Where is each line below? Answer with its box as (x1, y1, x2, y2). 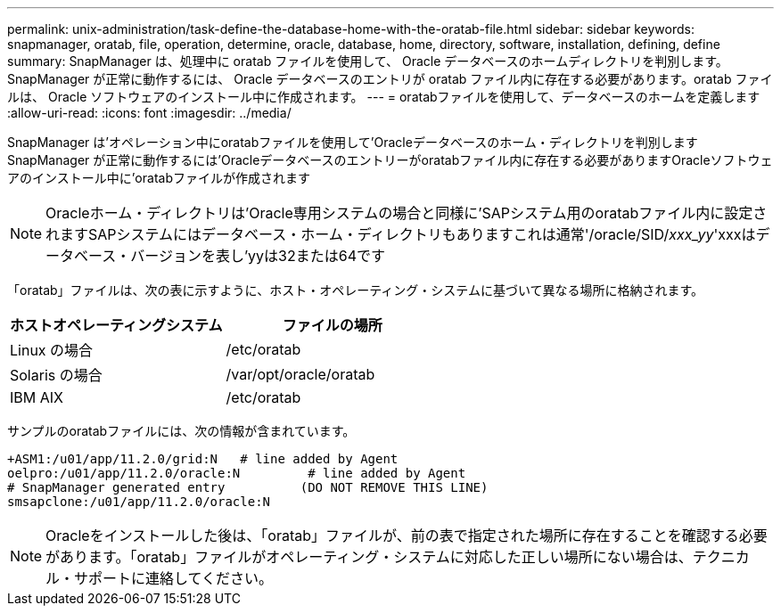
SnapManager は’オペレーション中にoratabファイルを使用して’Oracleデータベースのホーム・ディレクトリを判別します (7, 135, 698, 150)
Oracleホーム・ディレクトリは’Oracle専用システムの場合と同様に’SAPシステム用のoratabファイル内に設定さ (45, 204, 768, 222)
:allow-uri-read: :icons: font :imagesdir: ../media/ (7, 105, 292, 120)
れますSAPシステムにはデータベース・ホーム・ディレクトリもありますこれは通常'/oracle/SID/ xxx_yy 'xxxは (45, 225, 756, 243)
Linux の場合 (10, 341, 94, 359)
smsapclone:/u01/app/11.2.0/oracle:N (7, 494, 271, 509)
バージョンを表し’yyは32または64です (130, 247, 385, 265)
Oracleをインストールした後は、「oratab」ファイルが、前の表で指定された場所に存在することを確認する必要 (45, 527, 768, 544)
